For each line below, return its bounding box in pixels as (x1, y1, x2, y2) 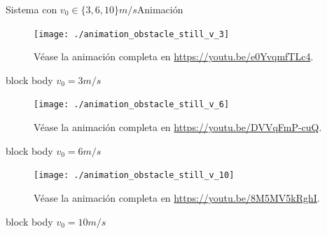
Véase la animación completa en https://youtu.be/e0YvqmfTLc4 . (34, 49, 314, 64)
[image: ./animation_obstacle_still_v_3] (34, 29, 230, 39)
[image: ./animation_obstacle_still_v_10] (34, 170, 235, 181)
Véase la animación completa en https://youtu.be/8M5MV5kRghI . (34, 190, 320, 205)
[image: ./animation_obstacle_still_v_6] (34, 99, 230, 110)
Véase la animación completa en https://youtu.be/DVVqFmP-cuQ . (34, 120, 322, 135)
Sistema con (6, 2, 57, 16)
